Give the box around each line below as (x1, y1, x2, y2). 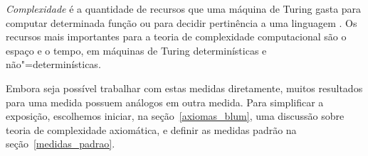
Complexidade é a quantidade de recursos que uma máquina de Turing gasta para (6, 1, 362, 16)
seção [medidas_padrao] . (6, 136, 115, 151)
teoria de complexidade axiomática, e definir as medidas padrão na (6, 122, 297, 137)
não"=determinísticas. (6, 57, 101, 72)
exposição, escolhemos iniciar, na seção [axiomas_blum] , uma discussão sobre (6, 108, 345, 123)
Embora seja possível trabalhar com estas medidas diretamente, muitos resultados (6, 80, 363, 95)
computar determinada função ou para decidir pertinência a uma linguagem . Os (6, 15, 357, 30)
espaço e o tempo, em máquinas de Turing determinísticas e (6, 43, 267, 57)
